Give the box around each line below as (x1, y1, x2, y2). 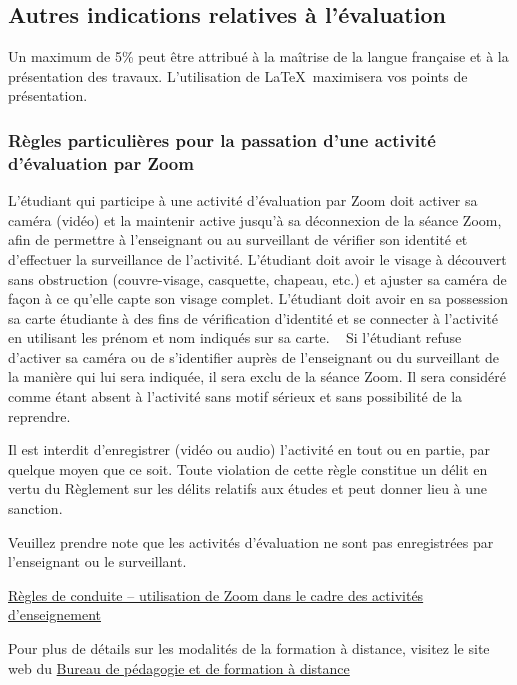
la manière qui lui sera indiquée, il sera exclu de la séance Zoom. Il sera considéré (8, 366, 506, 387)
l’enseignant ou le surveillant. (8, 551, 187, 572)
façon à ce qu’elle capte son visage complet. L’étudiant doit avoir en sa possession (8, 288, 509, 309)
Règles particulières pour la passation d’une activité (8, 127, 436, 152)
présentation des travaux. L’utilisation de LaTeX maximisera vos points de (8, 65, 468, 86)
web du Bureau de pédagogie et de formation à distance (8, 657, 350, 678)
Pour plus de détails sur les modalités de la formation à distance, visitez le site (8, 638, 490, 658)
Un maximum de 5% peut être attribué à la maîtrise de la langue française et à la (8, 46, 509, 67)
